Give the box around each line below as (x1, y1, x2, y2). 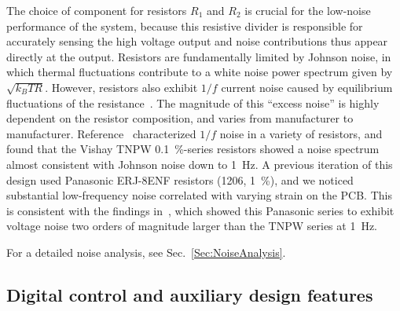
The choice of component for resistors (6, 2, 187, 18)
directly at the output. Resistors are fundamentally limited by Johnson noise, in (6, 48, 391, 64)
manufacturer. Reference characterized (6, 125, 196, 141)
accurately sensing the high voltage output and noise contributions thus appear (6, 33, 388, 49)
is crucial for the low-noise (244, 2, 371, 18)
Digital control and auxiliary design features (6, 282, 373, 306)
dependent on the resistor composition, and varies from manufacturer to (6, 110, 354, 126)
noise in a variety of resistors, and (219, 125, 383, 141)
